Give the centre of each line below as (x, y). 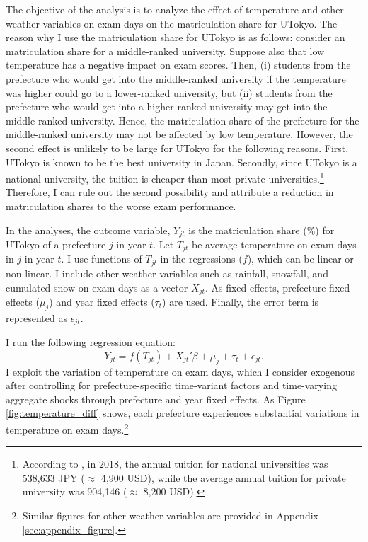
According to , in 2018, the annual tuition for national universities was (175, 464)
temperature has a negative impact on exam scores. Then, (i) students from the (178, 65)
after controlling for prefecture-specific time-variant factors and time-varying (171, 385)
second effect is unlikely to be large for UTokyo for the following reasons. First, (177, 148)
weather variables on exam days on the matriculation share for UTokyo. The (172, 23)
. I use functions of (102, 259)
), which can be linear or (300, 259)
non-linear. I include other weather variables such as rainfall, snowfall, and (167, 273)
